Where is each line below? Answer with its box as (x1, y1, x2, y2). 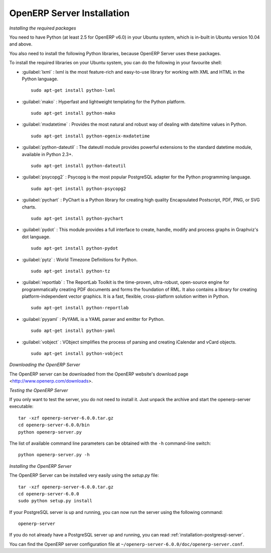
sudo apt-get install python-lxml (31, 88, 115, 93)
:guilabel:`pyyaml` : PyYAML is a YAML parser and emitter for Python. (22, 316, 165, 322)
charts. (22, 204, 37, 210)
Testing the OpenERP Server (9, 387, 68, 393)
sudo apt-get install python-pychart (31, 216, 124, 221)
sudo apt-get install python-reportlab (31, 305, 129, 311)
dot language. (22, 234, 51, 240)
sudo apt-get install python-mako (31, 110, 115, 116)
